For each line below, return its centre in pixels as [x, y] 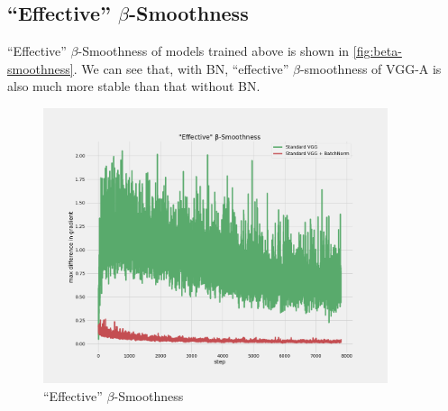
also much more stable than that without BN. [134, 86]
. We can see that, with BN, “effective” [181, 68]
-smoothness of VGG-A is [370, 68]
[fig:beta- [377, 51]
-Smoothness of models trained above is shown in [214, 51]
